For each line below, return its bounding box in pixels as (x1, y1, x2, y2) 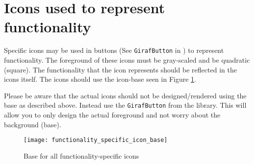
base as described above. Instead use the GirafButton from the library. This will (4, 100, 247, 110)
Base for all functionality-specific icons (24, 150, 139, 161)
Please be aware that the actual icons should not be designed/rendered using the (4, 90, 247, 100)
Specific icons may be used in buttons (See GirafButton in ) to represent (4, 45, 224, 55)
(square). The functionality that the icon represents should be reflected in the (4, 64, 237, 74)
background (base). (4, 119, 61, 129)
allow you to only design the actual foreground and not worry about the (4, 110, 221, 119)
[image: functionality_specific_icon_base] (24, 137, 168, 144)
